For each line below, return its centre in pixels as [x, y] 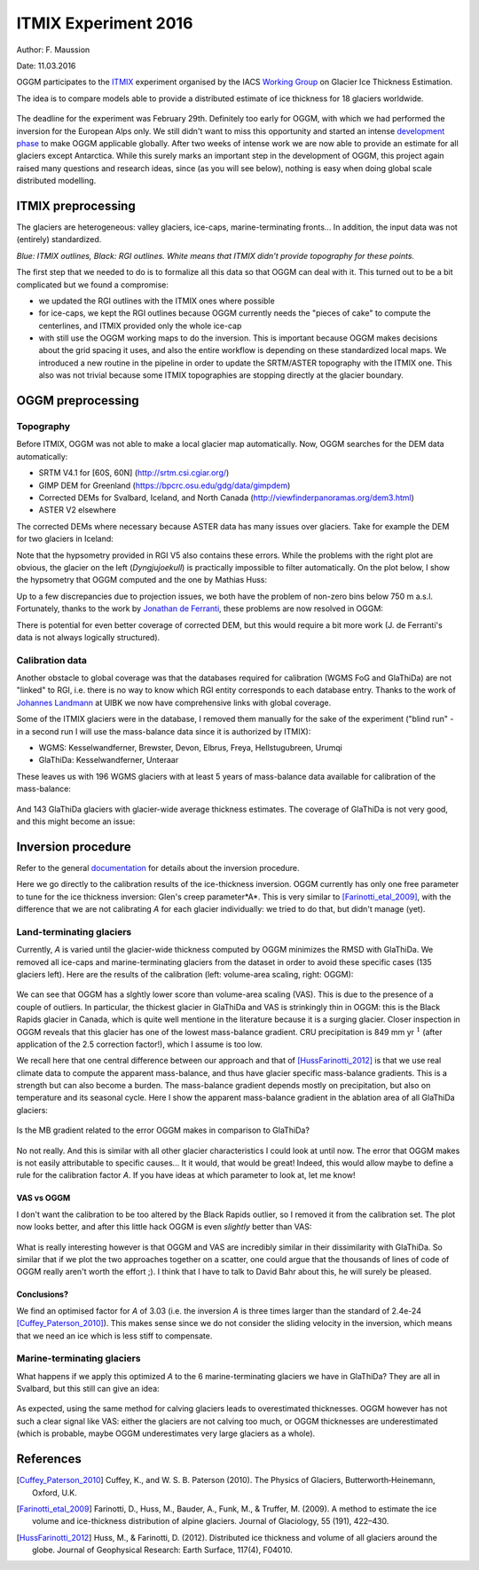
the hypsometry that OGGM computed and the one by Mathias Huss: [142, 580]
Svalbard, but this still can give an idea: [88, 1389]
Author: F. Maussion [53, 50]
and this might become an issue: [76, 821]
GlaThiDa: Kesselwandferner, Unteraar [109, 760]
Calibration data [52, 660]
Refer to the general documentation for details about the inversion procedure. [158, 867]
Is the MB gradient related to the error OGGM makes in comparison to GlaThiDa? [163, 1130]
